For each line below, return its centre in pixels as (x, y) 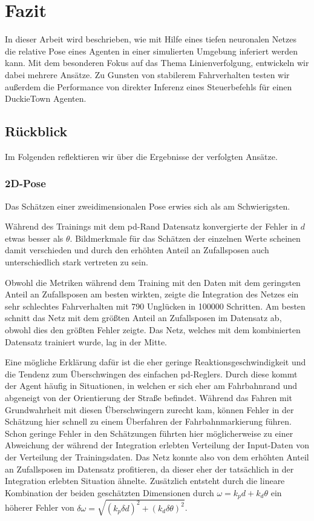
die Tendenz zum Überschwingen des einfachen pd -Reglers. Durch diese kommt (151, 373)
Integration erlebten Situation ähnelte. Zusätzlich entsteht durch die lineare (145, 481)
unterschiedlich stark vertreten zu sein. (77, 262)
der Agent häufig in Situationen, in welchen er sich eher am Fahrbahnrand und (151, 386)
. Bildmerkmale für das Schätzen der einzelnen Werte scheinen (185, 238)
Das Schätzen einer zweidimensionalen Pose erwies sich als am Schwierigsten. (148, 206)
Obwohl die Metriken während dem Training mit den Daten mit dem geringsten (153, 282)
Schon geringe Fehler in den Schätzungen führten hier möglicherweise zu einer (149, 433)
